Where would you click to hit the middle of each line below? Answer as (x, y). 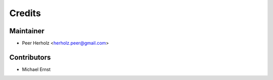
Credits (25, 13)
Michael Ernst (36, 69)
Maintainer (27, 31)
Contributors (30, 57)
